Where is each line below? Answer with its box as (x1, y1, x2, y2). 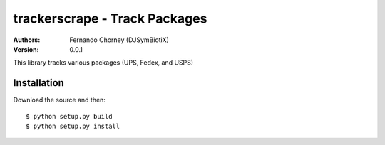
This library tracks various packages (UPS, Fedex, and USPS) (13, 58, 194, 67)
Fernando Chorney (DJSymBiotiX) (69, 36, 169, 44)
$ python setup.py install (26, 122, 120, 131)
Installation (13, 77, 64, 89)
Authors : (13, 36, 41, 44)
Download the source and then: (13, 96, 106, 104)
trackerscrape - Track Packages (13, 11, 207, 26)
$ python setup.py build (26, 112, 113, 120)
